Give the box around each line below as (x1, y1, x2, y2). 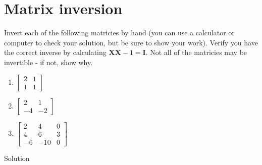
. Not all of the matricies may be (145, 47, 247, 58)
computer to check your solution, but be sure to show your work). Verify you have (4, 37, 258, 47)
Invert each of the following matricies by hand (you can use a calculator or (4, 27, 235, 38)
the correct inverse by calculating (4, 47, 107, 58)
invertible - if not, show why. (4, 57, 93, 67)
